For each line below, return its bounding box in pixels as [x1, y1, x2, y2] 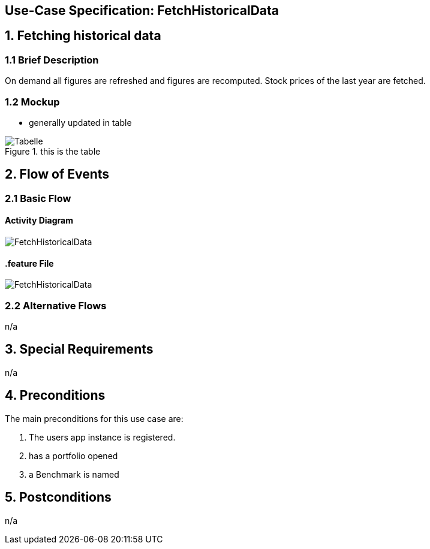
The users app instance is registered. [29, 432, 176, 442]
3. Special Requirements [5, 342, 154, 357]
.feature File [5, 258, 54, 269]
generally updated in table [29, 117, 132, 128]
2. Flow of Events [5, 167, 110, 182]
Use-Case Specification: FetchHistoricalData [5, 3, 279, 18]
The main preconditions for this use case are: [5, 413, 184, 424]
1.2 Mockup [5, 95, 60, 108]
